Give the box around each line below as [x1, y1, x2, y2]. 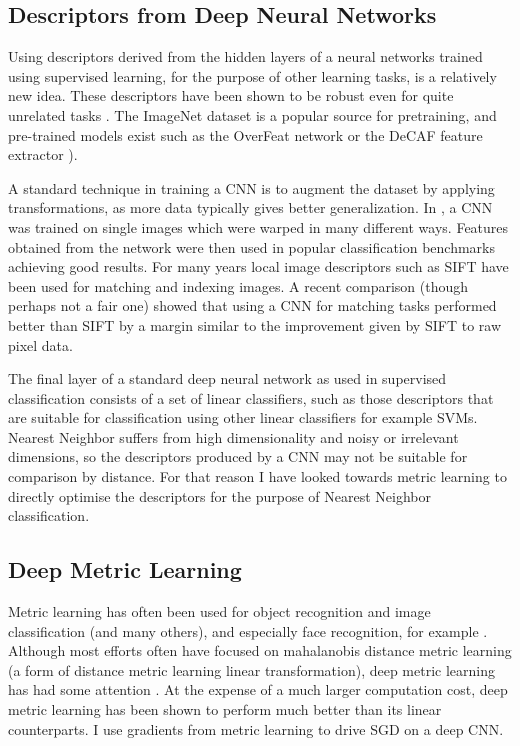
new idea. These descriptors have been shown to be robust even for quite [8, 85, 454, 106]
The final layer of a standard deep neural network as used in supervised [8, 368, 447, 389]
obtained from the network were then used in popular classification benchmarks [8, 236, 496, 257]
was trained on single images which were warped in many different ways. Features [8, 216, 509, 237]
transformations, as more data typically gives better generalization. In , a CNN [8, 197, 493, 218]
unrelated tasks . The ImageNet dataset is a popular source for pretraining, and [8, 104, 497, 125]
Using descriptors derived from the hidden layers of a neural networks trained [8, 46, 483, 67]
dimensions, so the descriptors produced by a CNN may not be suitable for [8, 446, 468, 467]
